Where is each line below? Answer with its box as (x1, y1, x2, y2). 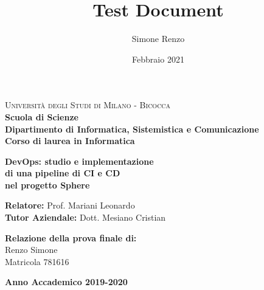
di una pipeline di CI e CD (5, 167, 120, 179)
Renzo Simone (5, 243, 58, 256)
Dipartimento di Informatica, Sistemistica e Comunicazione (5, 122, 259, 135)
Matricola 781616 (5, 255, 69, 268)
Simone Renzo (131, 32, 185, 45)
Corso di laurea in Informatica (5, 134, 135, 147)
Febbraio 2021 (132, 52, 184, 65)
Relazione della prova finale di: (5, 231, 137, 244)
